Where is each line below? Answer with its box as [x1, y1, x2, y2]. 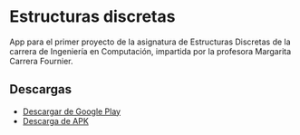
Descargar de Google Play [22, 106, 121, 117]
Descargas [9, 82, 73, 97]
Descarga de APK [22, 115, 89, 126]
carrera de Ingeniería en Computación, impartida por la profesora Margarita [9, 45, 292, 56]
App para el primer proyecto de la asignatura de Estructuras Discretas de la [9, 36, 292, 47]
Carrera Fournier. [9, 55, 73, 66]
